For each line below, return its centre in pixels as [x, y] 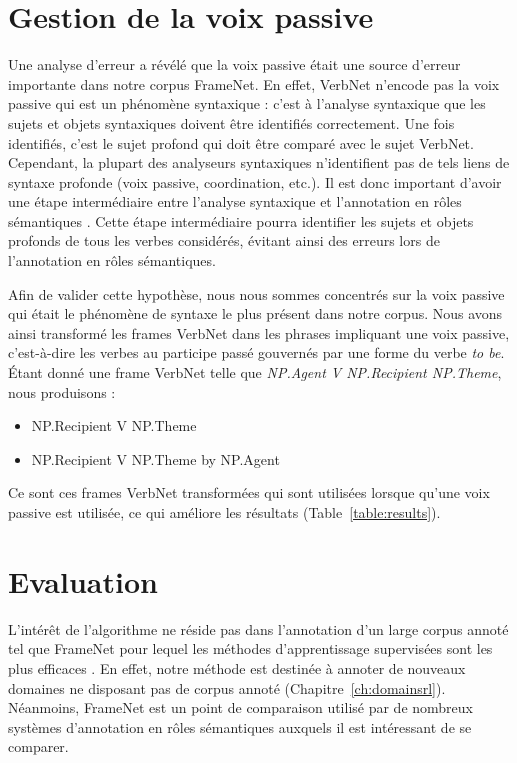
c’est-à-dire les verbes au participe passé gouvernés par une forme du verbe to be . [256, 352]
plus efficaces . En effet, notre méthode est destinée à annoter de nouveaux [237, 667]
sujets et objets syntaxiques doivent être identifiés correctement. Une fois [231, 122]
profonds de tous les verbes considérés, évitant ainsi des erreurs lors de [224, 240]
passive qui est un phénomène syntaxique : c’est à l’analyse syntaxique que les [247, 103]
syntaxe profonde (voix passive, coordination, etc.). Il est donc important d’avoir [255, 181]
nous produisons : [62, 391]
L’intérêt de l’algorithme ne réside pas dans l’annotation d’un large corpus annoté [258, 628]
